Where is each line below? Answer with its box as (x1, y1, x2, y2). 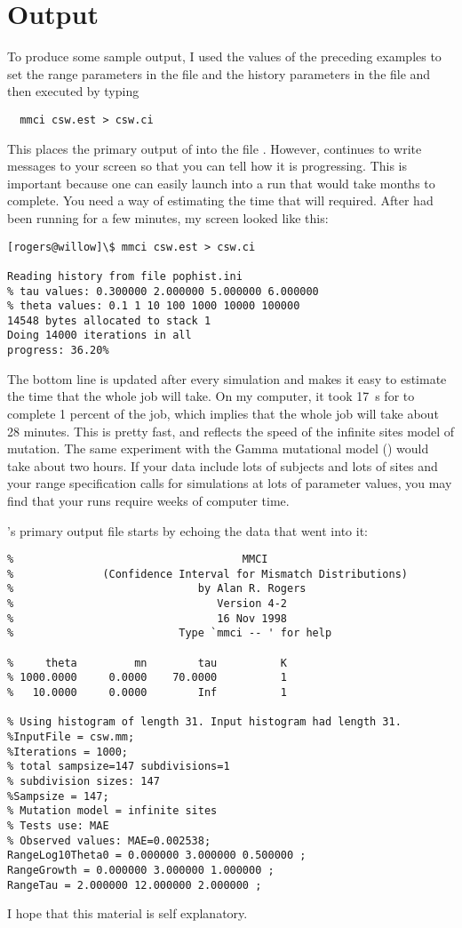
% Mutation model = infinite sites (7, 804, 218, 818)
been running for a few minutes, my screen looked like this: (7, 208, 329, 227)
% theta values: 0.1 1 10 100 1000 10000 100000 (7, 300, 300, 313)
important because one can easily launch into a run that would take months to (7, 173, 435, 192)
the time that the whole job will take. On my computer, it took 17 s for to (7, 387, 415, 405)
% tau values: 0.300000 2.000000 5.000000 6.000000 (7, 284, 319, 298)
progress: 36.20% (7, 344, 109, 357)
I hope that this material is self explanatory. (7, 904, 248, 923)
